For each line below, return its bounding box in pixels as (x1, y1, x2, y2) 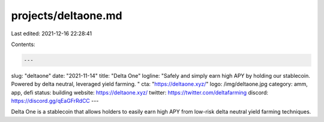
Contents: (11, 41, 35, 48)
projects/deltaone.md (11, 9, 122, 22)
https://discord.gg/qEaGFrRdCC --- (11, 97, 99, 105)
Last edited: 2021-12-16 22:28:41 (11, 30, 92, 37)
